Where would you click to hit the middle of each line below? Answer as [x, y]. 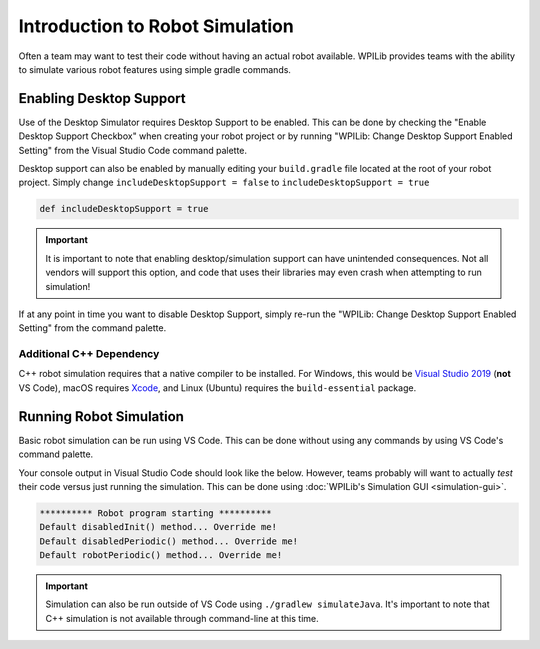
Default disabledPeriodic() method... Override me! [169, 541]
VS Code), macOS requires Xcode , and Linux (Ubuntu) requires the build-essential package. [217, 387]
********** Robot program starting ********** [155, 513]
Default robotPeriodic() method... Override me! [161, 555]
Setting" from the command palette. [92, 328]
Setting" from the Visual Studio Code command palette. [133, 150]
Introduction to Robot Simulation [156, 26]
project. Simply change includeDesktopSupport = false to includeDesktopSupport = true [224, 182]
